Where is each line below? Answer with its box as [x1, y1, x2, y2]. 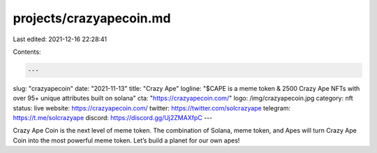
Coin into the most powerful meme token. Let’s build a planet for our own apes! [13, 136, 240, 145]
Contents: [13, 48, 41, 56]
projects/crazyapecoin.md [13, 10, 171, 26]
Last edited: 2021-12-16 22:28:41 [13, 35, 108, 43]
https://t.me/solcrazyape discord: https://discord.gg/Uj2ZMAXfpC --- [13, 114, 213, 122]
